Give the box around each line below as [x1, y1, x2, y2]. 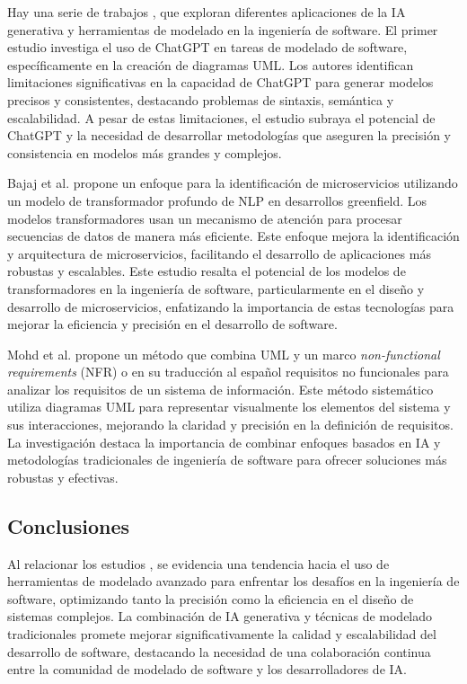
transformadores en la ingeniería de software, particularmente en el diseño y [7, 279, 425, 298]
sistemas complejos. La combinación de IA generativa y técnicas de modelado [7, 607, 433, 626]
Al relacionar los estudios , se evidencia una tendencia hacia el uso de [7, 554, 390, 573]
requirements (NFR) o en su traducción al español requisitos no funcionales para [7, 362, 449, 381]
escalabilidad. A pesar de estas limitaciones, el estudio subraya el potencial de [7, 108, 436, 127]
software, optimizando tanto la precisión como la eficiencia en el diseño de [7, 589, 414, 608]
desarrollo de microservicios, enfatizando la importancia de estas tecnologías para [7, 297, 454, 315]
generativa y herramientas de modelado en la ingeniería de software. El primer [7, 20, 438, 39]
